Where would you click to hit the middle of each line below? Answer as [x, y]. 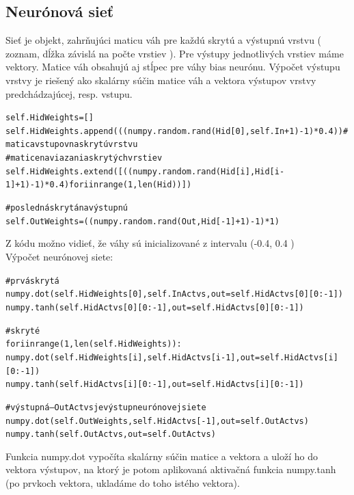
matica [20, 145]
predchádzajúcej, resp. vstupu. [69, 93]
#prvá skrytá [32, 281]
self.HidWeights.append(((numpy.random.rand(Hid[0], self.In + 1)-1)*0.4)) [174, 131]
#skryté [23, 331]
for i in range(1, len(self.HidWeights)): [94, 344]
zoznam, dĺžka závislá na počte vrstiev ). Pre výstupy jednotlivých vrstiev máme [175, 53]
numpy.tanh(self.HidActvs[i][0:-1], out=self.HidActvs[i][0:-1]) [155, 385]
